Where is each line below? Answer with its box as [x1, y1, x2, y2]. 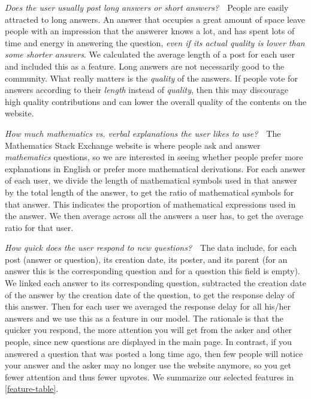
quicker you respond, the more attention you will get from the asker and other [5, 323, 292, 336]
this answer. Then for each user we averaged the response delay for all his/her [5, 300, 291, 313]
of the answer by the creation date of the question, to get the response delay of [5, 288, 295, 301]
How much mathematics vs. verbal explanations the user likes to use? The [5, 127, 281, 139]
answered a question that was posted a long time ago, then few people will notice [5, 347, 303, 359]
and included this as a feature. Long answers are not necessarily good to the [5, 59, 285, 72]
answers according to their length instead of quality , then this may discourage [5, 83, 289, 96]
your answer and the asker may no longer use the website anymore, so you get [5, 359, 292, 371]
